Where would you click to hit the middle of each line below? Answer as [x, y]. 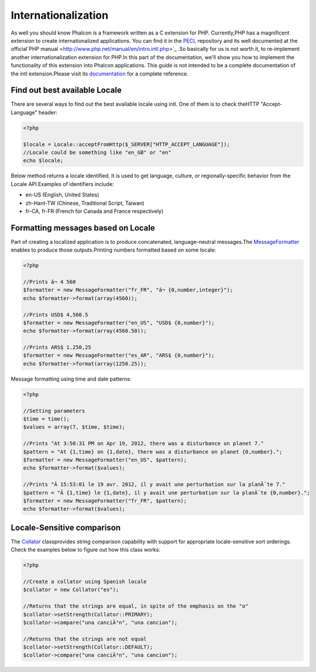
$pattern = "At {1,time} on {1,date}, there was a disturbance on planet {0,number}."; [153, 452]
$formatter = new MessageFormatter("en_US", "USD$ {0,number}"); [119, 323]
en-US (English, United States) [62, 195]
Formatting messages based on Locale [83, 228]
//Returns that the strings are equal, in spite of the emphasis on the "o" [136, 606]
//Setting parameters [54, 411]
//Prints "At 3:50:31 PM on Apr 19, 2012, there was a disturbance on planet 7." [144, 444]
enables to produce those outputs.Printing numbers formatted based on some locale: [114, 250]
